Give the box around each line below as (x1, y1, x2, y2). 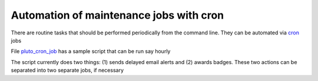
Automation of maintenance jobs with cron (11, 9, 224, 22)
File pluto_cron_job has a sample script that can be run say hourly (11, 48, 171, 55)
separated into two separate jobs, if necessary (11, 67, 124, 74)
